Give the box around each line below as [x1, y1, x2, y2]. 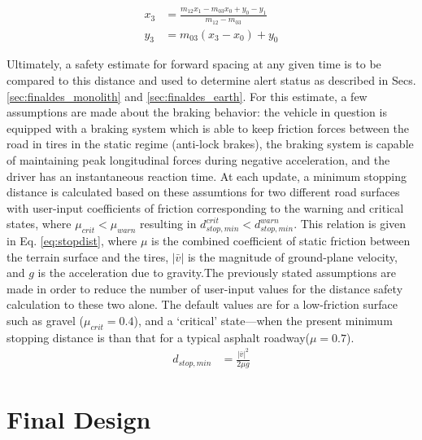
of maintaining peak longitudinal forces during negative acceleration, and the [7, 151, 390, 168]
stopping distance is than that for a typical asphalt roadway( [7, 328, 310, 345]
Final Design [7, 403, 151, 436]
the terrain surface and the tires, [7, 248, 169, 265]
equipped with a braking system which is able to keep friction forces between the [7, 119, 410, 136]
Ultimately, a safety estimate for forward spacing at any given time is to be [7, 55, 381, 73]
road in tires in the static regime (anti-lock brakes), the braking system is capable [7, 135, 414, 152]
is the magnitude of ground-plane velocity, [187, 248, 398, 265]
